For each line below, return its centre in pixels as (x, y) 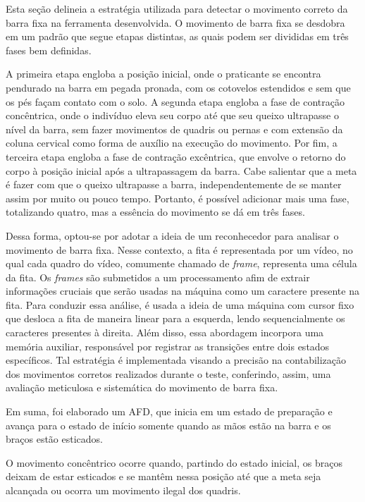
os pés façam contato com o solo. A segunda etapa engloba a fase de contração (175, 101)
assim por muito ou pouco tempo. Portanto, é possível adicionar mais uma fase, (178, 198)
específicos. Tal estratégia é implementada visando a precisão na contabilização (176, 360)
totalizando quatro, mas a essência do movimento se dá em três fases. (155, 212)
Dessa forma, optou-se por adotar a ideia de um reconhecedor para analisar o (172, 235)
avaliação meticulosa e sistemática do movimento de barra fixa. (142, 387)
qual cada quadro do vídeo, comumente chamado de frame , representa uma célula (181, 263)
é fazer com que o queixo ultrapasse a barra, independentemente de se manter (174, 184)
